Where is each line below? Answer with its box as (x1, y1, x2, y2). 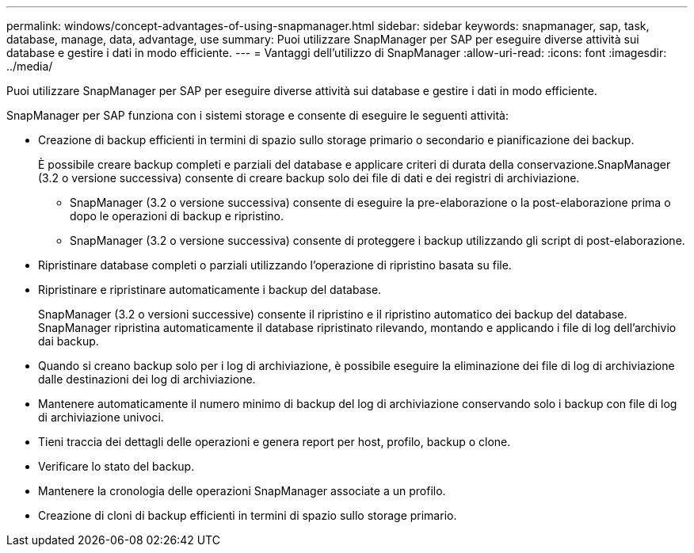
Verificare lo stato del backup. (38, 460, 195, 473)
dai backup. (38, 334, 99, 348)
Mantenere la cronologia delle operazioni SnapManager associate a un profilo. (38, 484, 446, 498)
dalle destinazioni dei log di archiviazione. (38, 372, 256, 386)
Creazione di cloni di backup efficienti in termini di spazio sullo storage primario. (38, 509, 457, 522)
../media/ (6, 59, 53, 73)
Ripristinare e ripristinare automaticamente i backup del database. (38, 283, 382, 296)
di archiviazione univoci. (38, 410, 164, 424)
